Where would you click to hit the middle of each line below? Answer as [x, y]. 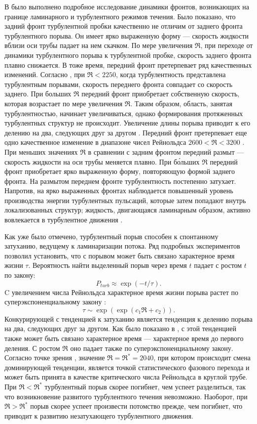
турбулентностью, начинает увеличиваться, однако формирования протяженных [124, 113]
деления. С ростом [32, 348]
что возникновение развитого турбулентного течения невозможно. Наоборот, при [126, 396]
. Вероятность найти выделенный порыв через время [108, 265]
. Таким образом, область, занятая [181, 103]
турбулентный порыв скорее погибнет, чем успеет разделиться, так [145, 386]
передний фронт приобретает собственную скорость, [161, 94]
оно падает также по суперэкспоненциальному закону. [152, 348]
